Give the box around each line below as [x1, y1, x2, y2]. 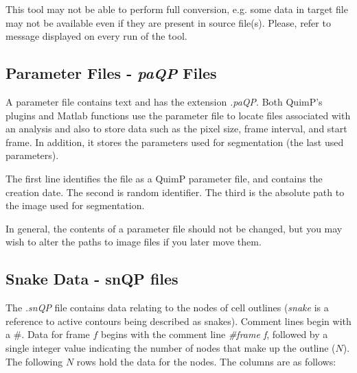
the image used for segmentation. [5, 198, 145, 213]
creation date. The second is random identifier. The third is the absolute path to [5, 184, 345, 199]
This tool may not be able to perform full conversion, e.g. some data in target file [5, 2, 348, 16]
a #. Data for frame [5, 327, 90, 341]
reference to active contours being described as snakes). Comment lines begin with [5, 313, 352, 328]
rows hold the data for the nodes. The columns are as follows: [76, 354, 336, 368]
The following [5, 354, 63, 368]
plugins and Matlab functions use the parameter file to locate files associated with [5, 108, 351, 122]
